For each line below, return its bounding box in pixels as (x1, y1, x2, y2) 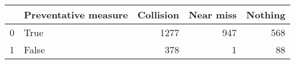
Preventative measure (24, 8, 128, 21)
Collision (137, 8, 179, 21)
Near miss (188, 8, 237, 21)
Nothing (246, 8, 285, 21)
